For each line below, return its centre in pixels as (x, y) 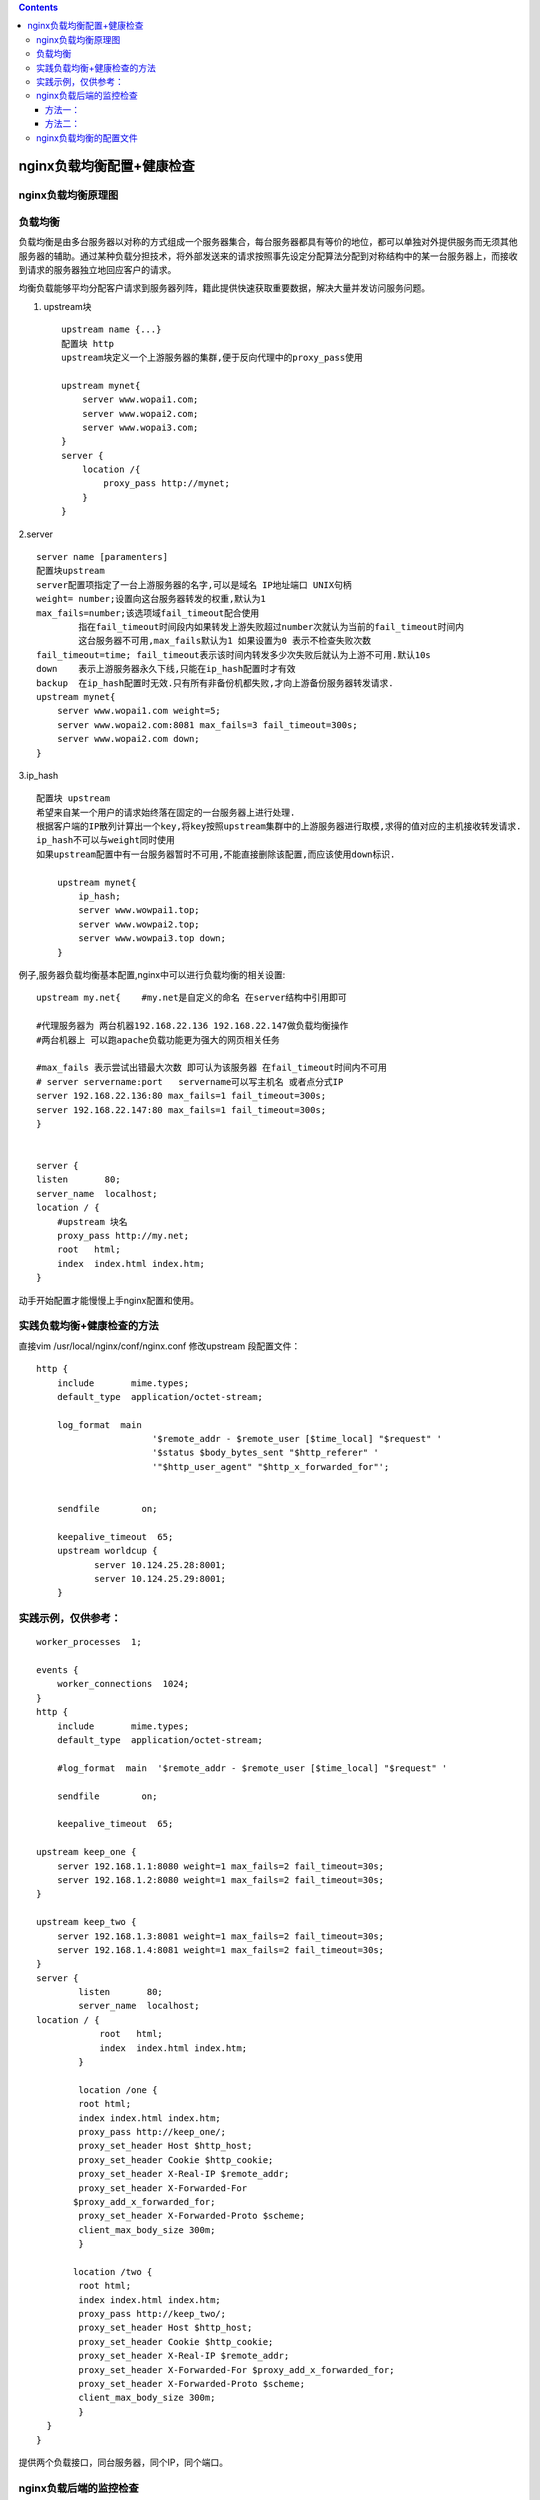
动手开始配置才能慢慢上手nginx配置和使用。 (109, 1300)
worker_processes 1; (89, 1642)
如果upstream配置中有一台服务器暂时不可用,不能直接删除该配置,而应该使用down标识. (216, 854)
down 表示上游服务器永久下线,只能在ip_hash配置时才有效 (166, 669)
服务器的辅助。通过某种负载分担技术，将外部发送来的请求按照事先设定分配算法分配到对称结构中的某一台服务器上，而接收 (268, 256)
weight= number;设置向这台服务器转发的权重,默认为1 (151, 599)
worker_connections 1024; (123, 1684)
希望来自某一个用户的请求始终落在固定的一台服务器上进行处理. (166, 812)
